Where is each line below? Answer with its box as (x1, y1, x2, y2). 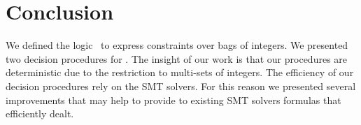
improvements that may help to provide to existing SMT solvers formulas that (6, 92, 341, 107)
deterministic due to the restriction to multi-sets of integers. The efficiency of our (6, 65, 354, 80)
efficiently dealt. (6, 106, 74, 121)
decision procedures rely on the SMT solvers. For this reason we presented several (6, 78, 356, 93)
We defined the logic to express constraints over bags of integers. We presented (6, 38, 348, 52)
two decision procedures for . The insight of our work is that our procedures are (6, 51, 348, 66)
